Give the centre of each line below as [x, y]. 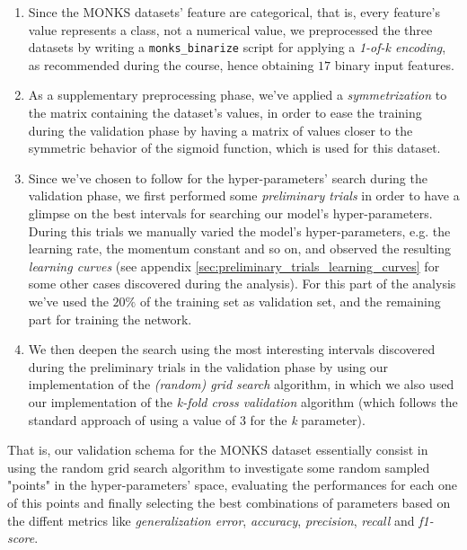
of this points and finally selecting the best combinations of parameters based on [229, 502]
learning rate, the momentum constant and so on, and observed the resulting [240, 248]
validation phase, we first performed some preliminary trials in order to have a [244, 195]
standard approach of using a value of [132, 419]
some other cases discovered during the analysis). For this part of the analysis [242, 284]
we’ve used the [68, 301]
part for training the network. [110, 319]
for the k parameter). [308, 419]
